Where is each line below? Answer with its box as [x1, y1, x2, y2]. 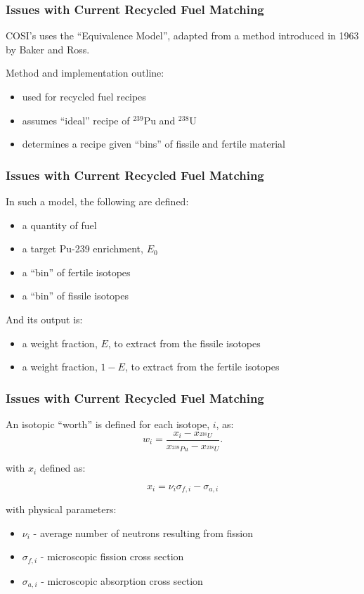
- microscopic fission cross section [40, 549, 184, 564]
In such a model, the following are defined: [6, 194, 189, 208]
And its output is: [6, 311, 83, 326]
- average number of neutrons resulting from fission [33, 525, 253, 540]
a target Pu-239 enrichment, [22, 241, 143, 256]
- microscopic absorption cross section [41, 573, 203, 588]
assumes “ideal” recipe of [22, 112, 130, 127]
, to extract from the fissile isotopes [108, 335, 261, 350]
